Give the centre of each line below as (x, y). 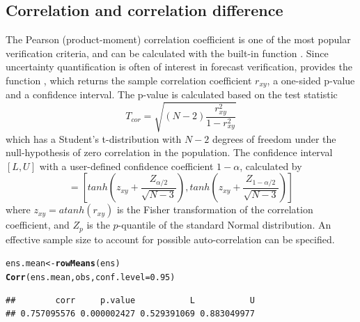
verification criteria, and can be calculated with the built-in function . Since (167, 53)
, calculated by (271, 166)
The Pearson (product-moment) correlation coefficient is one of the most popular (178, 39)
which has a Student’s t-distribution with (94, 138)
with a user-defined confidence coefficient (126, 166)
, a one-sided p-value (311, 80)
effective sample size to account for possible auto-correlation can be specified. (170, 239)
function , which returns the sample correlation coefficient (129, 80)
